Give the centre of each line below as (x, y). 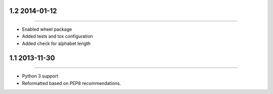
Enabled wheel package (47, 29)
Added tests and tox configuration (57, 36)
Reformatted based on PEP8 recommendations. (72, 83)
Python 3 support (40, 76)
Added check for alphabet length (56, 43)
